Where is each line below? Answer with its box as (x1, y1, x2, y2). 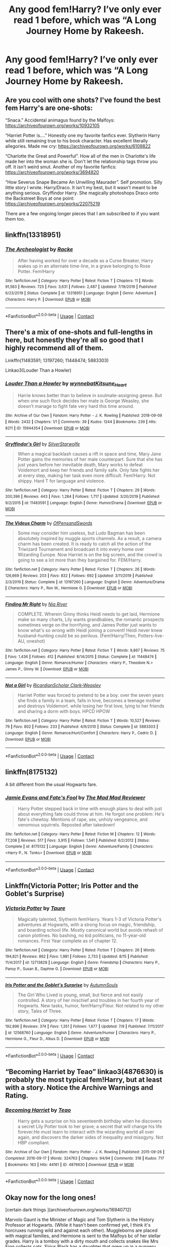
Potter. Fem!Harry (17, 268, 55, 274)
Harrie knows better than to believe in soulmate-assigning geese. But (17, 393, 162, 399)
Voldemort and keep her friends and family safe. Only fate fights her (17, 467, 160, 473)
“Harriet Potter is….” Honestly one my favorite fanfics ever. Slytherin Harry (5, 132, 160, 138)
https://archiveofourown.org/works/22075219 (5, 201, 100, 206)
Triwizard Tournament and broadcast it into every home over (17, 546, 144, 552)
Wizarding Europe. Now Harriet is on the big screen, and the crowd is (17, 552, 162, 558)
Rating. (5, 1091, 29, 1100)
